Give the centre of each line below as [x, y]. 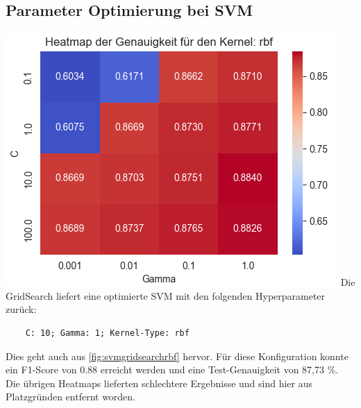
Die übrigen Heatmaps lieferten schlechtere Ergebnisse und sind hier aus [159, 383]
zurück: [21, 309]
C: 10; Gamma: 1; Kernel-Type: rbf [107, 333]
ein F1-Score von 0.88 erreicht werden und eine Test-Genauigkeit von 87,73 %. [172, 369]
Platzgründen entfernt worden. [71, 397]
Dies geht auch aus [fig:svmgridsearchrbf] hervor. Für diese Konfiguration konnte [177, 356]
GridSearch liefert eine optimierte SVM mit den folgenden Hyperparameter [166, 295]
